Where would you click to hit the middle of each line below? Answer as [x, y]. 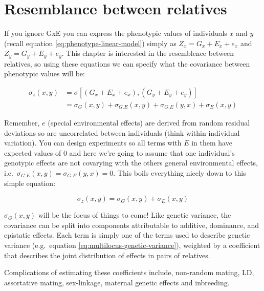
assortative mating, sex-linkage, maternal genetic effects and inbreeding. [117, 282]
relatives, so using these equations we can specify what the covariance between [127, 63]
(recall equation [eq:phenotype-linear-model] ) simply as [90, 43]
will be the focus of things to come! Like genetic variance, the [135, 215]
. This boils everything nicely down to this [180, 172]
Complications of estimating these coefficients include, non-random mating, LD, [129, 272]
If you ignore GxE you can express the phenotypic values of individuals [116, 33]
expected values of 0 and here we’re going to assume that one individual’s [119, 152]
